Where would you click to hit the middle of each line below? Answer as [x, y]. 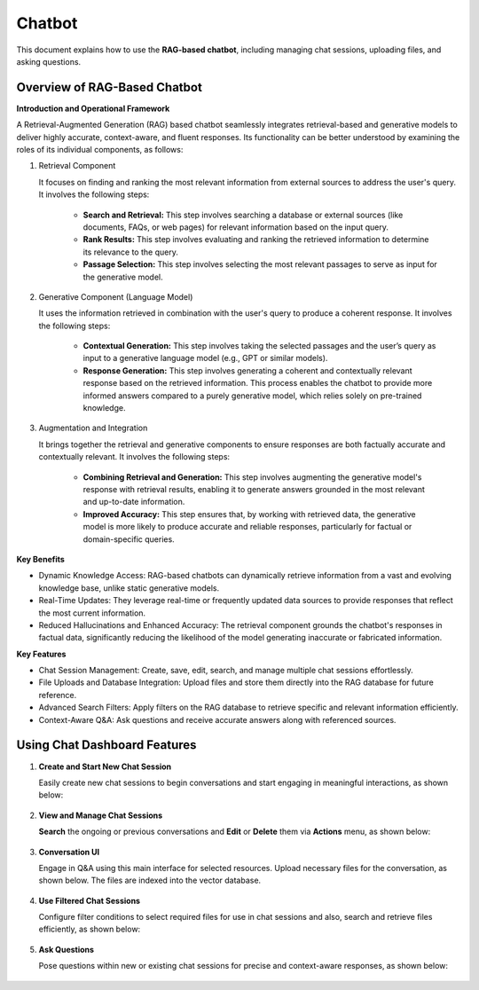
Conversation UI [69, 852]
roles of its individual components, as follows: [100, 150]
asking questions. [49, 61]
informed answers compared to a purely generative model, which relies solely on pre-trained [252, 396]
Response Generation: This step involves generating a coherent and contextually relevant [247, 370]
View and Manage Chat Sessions [101, 815]
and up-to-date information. [134, 502]
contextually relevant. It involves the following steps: [134, 457]
